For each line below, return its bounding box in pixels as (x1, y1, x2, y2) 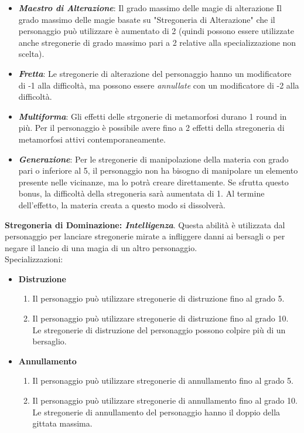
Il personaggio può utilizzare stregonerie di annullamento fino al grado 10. (32, 394, 298, 407)
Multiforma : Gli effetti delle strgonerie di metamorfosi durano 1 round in (18, 110, 287, 122)
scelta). (18, 48, 45, 60)
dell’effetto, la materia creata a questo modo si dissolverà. (18, 198, 226, 211)
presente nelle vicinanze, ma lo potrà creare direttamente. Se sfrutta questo (18, 175, 289, 188)
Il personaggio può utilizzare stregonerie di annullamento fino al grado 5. (32, 374, 293, 387)
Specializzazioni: (5, 253, 63, 265)
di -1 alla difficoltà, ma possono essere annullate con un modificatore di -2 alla (18, 79, 299, 91)
